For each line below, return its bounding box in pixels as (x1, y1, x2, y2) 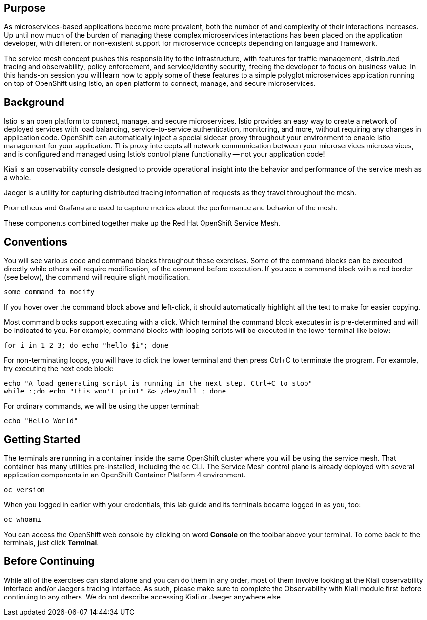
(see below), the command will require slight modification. (4, 273, 190, 282)
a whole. (4, 173, 31, 182)
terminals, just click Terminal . (4, 538, 99, 547)
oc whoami (4, 515, 41, 523)
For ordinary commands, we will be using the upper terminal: (4, 402, 199, 411)
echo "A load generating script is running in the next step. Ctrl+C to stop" (4, 379, 313, 388)
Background (4, 96, 64, 108)
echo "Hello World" (4, 417, 78, 425)
